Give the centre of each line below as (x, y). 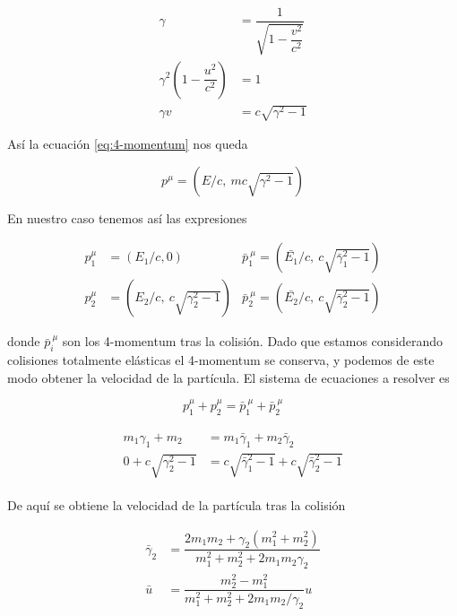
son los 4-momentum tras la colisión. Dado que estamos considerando (253, 341)
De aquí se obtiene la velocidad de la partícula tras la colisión (177, 504)
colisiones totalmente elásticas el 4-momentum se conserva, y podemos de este (221, 360)
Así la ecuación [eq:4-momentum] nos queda (128, 144)
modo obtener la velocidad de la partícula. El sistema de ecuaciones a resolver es (228, 377)
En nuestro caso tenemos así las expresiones (127, 217)
